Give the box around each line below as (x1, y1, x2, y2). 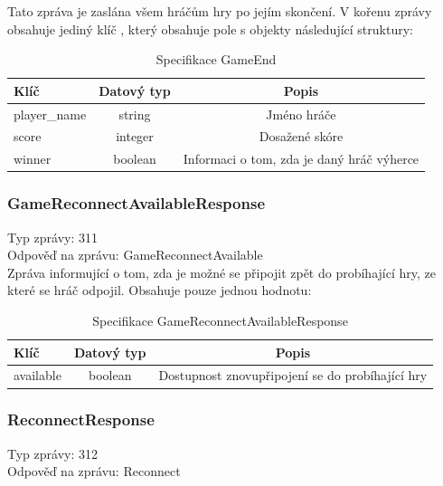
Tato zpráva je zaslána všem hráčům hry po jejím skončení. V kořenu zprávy (7, 2, 432, 20)
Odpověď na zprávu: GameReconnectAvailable (7, 245, 263, 264)
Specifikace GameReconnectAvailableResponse (92, 311, 348, 329)
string (118, 104, 151, 123)
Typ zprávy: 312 (7, 443, 98, 462)
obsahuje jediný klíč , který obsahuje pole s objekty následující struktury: (7, 19, 413, 38)
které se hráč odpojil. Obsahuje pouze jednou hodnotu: (7, 281, 312, 300)
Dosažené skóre (259, 127, 344, 146)
